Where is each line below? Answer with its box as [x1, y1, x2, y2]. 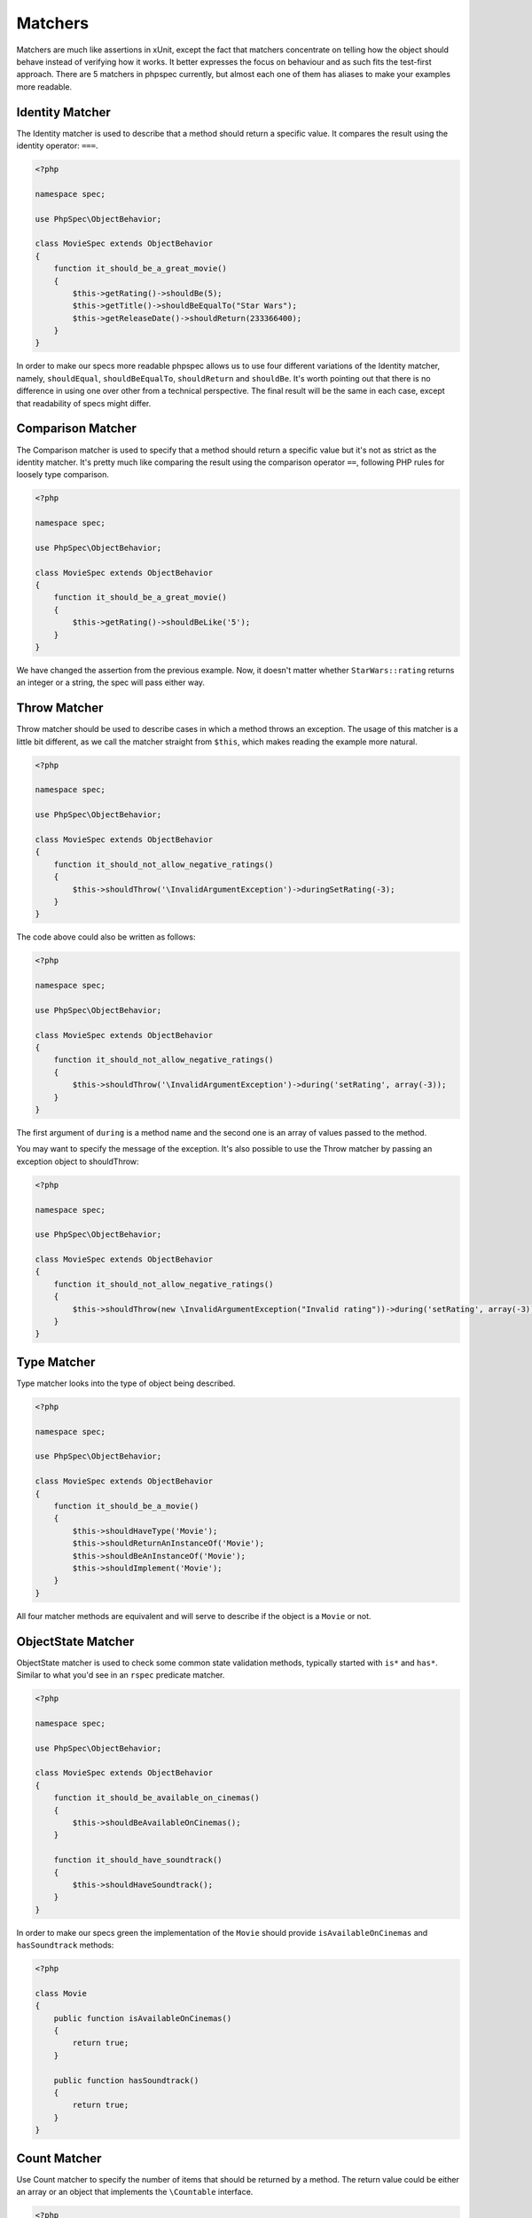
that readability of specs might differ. [16, 397, 152, 408]
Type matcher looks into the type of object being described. [16, 1378, 236, 1388]
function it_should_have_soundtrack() [53, 1855, 223, 1865]
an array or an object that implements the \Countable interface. [16, 2187, 254, 2197]
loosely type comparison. [16, 469, 110, 480]
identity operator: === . [16, 140, 98, 151]
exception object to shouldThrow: [16, 1156, 139, 1167]
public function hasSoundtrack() [53, 2075, 199, 2085]
